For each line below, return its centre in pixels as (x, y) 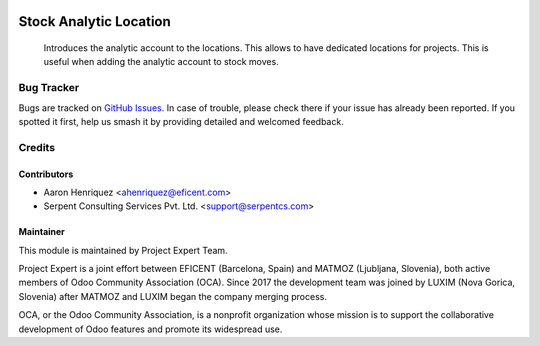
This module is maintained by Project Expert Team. (123, 250)
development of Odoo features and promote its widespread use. (150, 329)
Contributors (46, 174)
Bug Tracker (49, 88)
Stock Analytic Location (95, 21)
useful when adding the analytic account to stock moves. (161, 62)
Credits (36, 147)
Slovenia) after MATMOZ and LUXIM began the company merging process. (172, 296)
